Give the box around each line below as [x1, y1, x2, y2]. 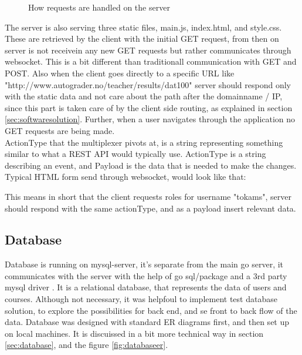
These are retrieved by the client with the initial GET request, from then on [5, 32, 279, 45]
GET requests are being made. [5, 124, 115, 136]
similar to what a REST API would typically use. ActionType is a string [5, 148, 266, 160]
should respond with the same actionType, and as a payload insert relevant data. [5, 202, 296, 214]
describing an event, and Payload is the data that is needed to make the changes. [5, 159, 297, 171]
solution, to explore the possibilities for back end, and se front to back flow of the [5, 304, 297, 316]
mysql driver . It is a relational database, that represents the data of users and [5, 281, 287, 293]
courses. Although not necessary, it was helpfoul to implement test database [5, 293, 277, 305]
